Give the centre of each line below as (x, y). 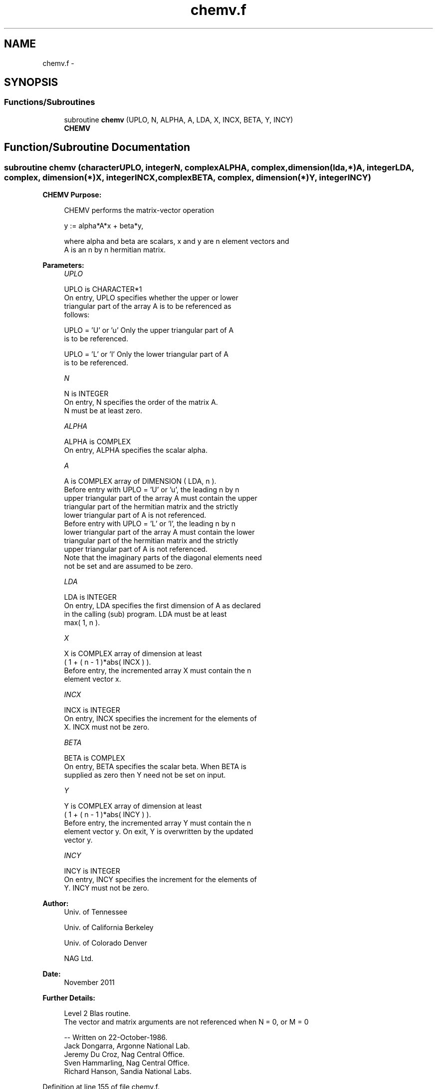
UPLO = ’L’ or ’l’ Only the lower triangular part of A (146, 354)
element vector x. (93, 679)
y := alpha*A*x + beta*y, (104, 226)
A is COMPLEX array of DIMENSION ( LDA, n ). (140, 481)
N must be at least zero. (103, 411)
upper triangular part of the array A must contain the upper (161, 498)
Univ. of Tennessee (96, 912)
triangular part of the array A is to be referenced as (148, 306)
